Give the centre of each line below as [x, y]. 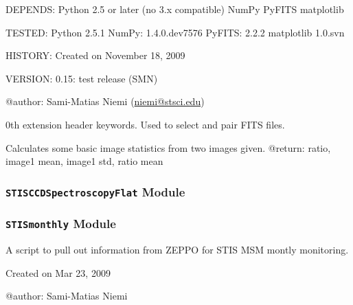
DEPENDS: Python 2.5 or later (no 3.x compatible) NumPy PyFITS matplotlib [175, 9]
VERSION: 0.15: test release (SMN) [82, 78]
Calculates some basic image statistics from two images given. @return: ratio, [168, 147]
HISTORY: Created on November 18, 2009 [95, 55]
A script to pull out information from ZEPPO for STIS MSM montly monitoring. [177, 249]
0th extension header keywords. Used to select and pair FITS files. [145, 124]
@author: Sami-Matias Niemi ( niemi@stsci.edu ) [105, 101]
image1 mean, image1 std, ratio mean [84, 161]
